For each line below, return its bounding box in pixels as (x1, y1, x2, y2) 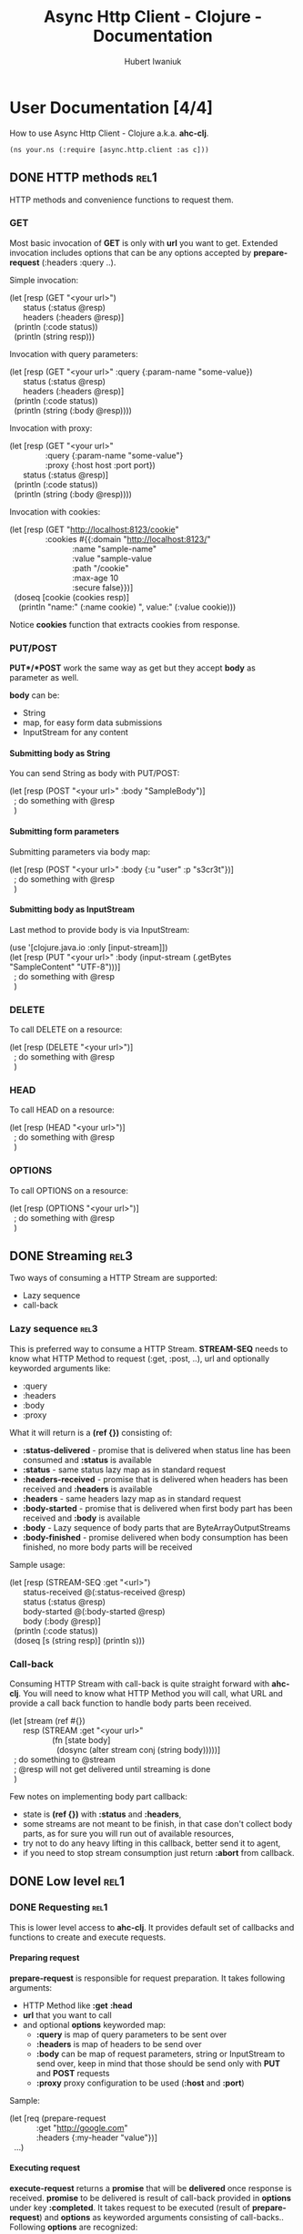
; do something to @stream (13, 1754, 116, 1765)
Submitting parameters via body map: (9, 845, 151, 857)
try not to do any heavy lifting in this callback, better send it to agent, (22, 1838, 281, 1849)
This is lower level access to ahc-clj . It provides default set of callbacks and (9, 1921, 295, 1932)
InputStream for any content (22, 727, 129, 738)
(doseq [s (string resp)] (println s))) (13, 1635, 146, 1645)
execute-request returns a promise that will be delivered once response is (9, 2183, 293, 2194)
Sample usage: (9, 1559, 66, 1570)
